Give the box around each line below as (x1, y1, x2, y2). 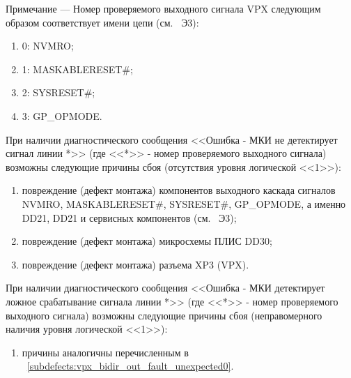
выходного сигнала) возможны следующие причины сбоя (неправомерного (6, 308, 322, 322)
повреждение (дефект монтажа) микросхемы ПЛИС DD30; (22, 234, 272, 248)
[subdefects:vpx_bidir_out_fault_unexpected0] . (26, 358, 234, 373)
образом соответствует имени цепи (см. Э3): (6, 15, 199, 29)
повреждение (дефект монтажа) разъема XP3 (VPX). (22, 257, 249, 271)
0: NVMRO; (22, 38, 74, 53)
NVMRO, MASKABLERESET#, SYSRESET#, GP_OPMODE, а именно (22, 196, 346, 211)
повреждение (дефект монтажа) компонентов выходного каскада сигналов (22, 183, 336, 197)
